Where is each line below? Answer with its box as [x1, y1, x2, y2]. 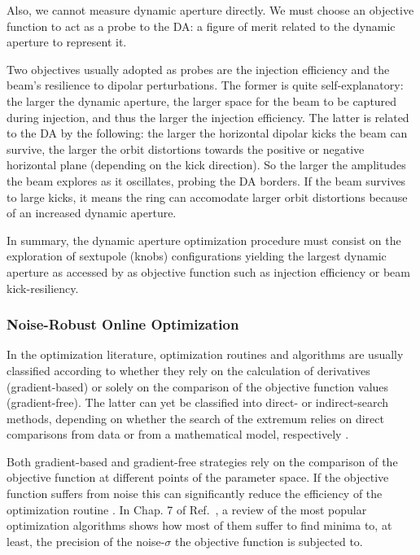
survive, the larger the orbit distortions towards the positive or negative [7, 140, 365, 157]
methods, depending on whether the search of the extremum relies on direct [7, 409, 384, 426]
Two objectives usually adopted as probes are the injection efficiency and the [7, 60, 390, 77]
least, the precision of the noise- [7, 532, 165, 549]
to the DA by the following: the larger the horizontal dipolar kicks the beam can [7, 125, 408, 142]
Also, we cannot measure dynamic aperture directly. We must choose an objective [7, 2, 414, 18]
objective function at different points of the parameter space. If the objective [7, 469, 389, 486]
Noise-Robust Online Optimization [7, 314, 239, 334]
